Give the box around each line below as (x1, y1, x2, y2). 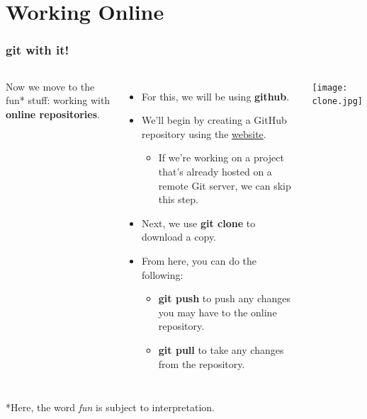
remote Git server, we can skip (158, 178, 291, 193)
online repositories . (6, 106, 100, 121)
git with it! (6, 41, 69, 59)
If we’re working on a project (158, 150, 284, 165)
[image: (312, 82, 348, 93)
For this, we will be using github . (142, 88, 290, 103)
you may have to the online (158, 304, 277, 319)
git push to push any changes (158, 291, 291, 306)
